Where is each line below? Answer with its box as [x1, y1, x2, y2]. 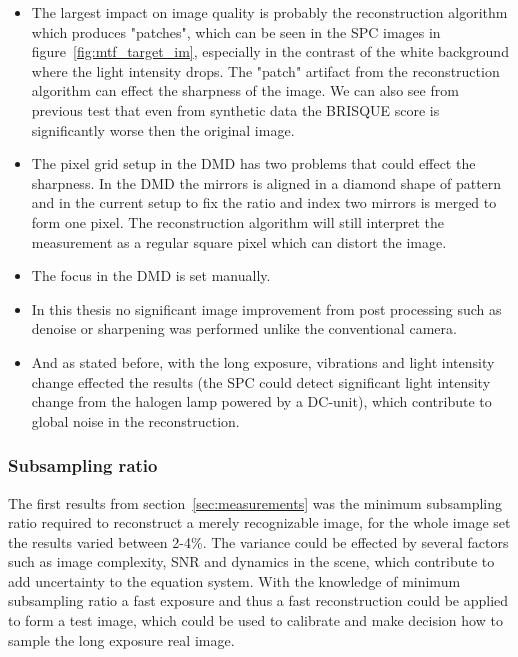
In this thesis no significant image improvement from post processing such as [31, 298, 502, 319]
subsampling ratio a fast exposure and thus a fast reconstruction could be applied [8, 590, 509, 611]
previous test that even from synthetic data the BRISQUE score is [31, 99, 440, 120]
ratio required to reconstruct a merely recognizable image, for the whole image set [8, 512, 511, 533]
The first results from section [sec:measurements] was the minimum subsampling [8, 492, 502, 513]
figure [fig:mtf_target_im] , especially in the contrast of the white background [31, 41, 509, 62]
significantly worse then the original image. [31, 119, 295, 140]
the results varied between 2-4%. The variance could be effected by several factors [8, 531, 509, 552]
